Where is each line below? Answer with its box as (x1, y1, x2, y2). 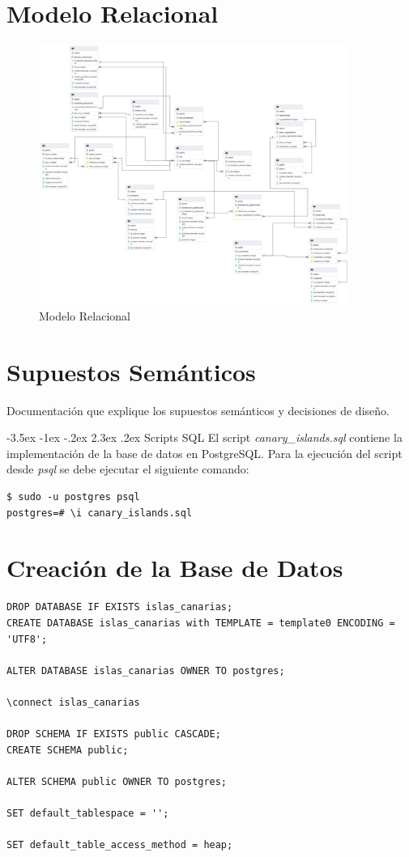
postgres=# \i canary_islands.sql (6, 507, 193, 519)
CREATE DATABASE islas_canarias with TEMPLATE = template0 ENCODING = (6, 617, 395, 629)
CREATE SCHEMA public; (6, 744, 129, 756)
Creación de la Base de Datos (6, 551, 343, 584)
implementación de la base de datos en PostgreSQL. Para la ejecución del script (6, 444, 403, 461)
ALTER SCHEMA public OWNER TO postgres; (6, 775, 228, 787)
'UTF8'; (6, 633, 48, 645)
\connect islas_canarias (6, 696, 140, 708)
